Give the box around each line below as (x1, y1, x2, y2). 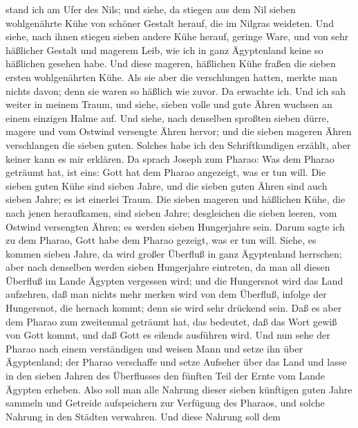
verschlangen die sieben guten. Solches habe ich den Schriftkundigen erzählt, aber (6, 137, 351, 152)
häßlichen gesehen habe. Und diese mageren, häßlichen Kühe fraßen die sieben (6, 56, 336, 71)
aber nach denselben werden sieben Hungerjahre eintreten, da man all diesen (6, 260, 330, 274)
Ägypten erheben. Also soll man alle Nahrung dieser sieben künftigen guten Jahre (6, 382, 352, 396)
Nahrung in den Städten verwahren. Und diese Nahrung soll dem (6, 409, 281, 423)
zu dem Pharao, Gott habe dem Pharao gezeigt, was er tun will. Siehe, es (6, 233, 317, 247)
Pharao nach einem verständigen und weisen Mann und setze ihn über (6, 341, 303, 355)
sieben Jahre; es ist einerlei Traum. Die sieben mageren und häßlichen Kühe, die (6, 192, 346, 206)
